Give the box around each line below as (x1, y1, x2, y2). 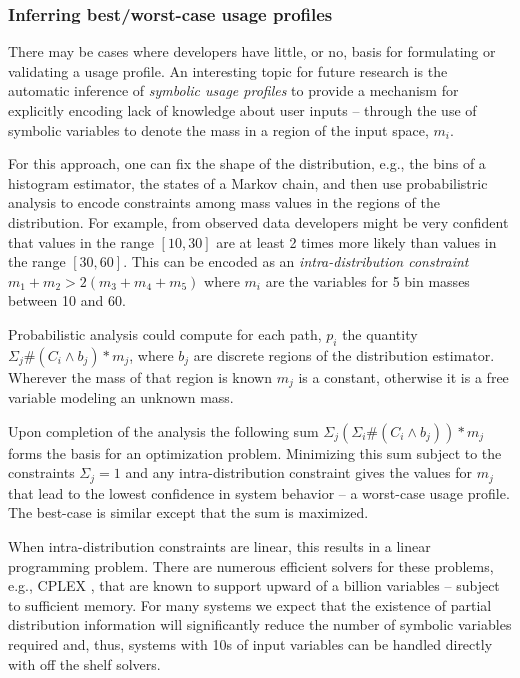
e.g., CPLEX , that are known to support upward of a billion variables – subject (8, 575, 500, 596)
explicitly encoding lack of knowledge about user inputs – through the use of (8, 100, 477, 120)
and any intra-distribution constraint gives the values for (125, 462, 473, 483)
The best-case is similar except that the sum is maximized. (8, 502, 369, 523)
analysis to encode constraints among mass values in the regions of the (8, 192, 440, 213)
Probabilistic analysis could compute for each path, (8, 323, 322, 344)
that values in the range (8, 231, 154, 252)
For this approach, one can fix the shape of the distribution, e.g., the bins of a (8, 153, 486, 174)
